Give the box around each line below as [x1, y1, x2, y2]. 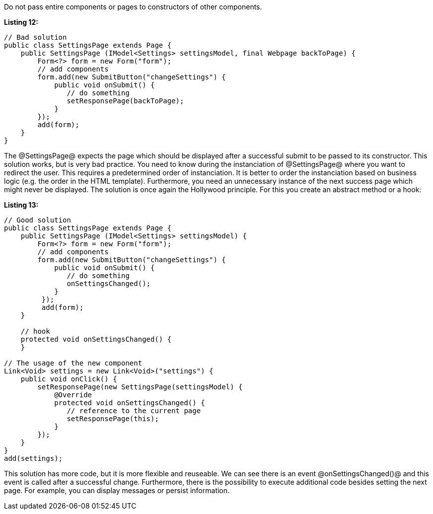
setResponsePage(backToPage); [67, 97, 184, 105]
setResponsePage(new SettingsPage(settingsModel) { [37, 383, 243, 391]
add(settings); [4, 454, 63, 462]
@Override [54, 391, 92, 399]
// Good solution [4, 216, 71, 224]
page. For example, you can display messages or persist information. [4, 486, 230, 495]
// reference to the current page [67, 407, 201, 415]
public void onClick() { [20, 375, 117, 383]
